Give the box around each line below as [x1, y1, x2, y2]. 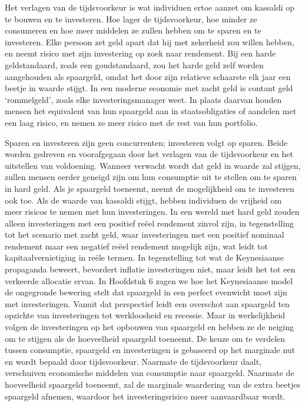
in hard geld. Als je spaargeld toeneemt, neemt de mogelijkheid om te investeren [5, 182, 294, 194]
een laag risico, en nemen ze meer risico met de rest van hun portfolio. [5, 116, 258, 128]
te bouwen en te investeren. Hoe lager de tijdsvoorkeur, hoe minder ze [5, 12, 257, 25]
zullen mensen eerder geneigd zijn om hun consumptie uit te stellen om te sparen [5, 171, 297, 183]
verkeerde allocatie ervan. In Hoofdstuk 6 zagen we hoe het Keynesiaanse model [5, 274, 293, 287]
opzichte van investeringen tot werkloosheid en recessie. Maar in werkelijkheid [5, 309, 286, 321]
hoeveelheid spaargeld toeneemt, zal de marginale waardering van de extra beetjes [5, 378, 300, 390]
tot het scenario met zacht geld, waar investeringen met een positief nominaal [5, 228, 284, 241]
